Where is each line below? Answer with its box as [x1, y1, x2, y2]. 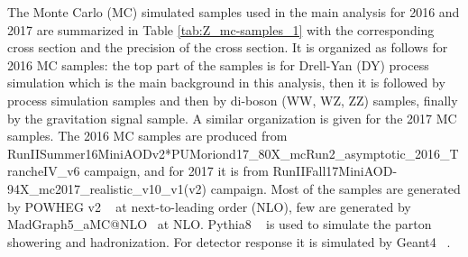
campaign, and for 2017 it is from [84, 161, 269, 180]
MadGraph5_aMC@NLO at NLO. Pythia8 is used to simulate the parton [7, 215, 432, 234]
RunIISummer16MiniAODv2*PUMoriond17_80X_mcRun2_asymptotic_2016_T [7, 143, 459, 162]
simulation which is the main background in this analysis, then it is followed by [7, 73, 445, 92]
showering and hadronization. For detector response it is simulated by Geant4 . [7, 232, 451, 251]
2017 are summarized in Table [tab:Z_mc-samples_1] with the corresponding [7, 20, 435, 39]
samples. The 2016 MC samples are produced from [7, 126, 288, 145]
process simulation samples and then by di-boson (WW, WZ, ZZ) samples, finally [7, 90, 458, 109]
